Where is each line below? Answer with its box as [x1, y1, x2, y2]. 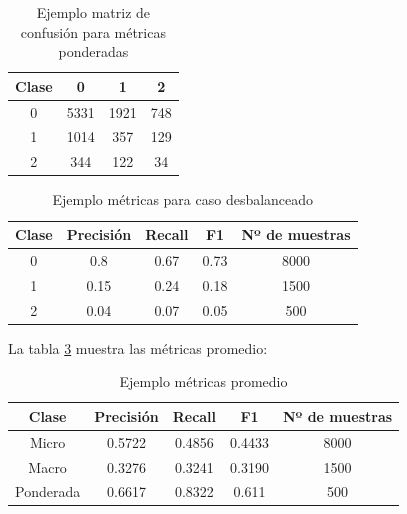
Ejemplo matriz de [36, 2, 151, 22]
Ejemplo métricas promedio [119, 371, 288, 392]
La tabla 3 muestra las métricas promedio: [8, 337, 268, 358]
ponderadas [58, 41, 129, 62]
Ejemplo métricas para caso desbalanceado [52, 189, 314, 210]
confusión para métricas [20, 21, 166, 42]
